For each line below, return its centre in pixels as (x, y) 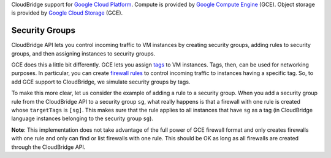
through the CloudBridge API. (48, 147)
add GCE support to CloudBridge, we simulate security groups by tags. (101, 82)
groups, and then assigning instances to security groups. (83, 53)
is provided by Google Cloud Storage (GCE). (67, 13)
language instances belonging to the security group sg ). (82, 118)
